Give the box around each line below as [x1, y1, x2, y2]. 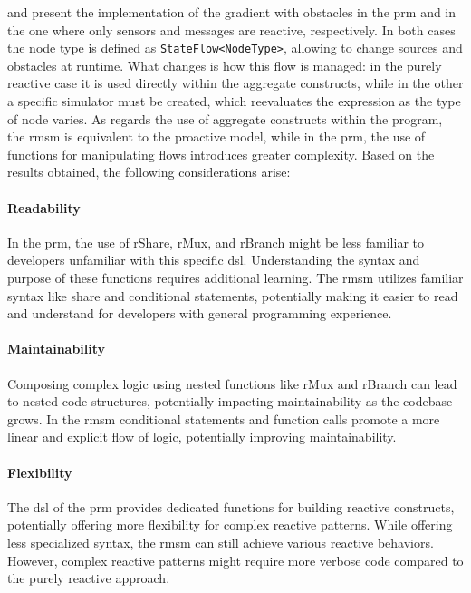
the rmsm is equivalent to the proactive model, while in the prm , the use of [7, 127, 426, 146]
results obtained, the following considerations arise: [7, 162, 291, 181]
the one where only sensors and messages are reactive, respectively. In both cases [7, 20, 456, 39]
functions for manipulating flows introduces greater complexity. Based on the [7, 144, 435, 163]
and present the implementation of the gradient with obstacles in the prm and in [7, 3, 457, 21]
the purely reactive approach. [7, 569, 170, 588]
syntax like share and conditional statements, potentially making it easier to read [7, 286, 458, 305]
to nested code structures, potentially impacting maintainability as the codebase [7, 392, 453, 411]
